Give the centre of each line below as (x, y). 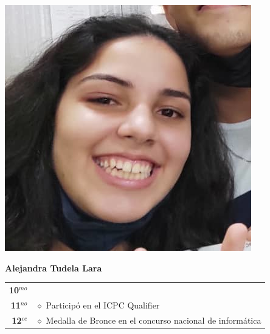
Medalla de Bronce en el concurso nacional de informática (154, 320)
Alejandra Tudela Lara (54, 268)
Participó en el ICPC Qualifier (103, 305)
